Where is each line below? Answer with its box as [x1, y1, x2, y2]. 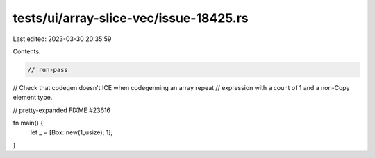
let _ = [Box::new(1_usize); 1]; [30, 128, 113, 137]
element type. [12, 94, 53, 102]
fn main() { [12, 119, 44, 128]
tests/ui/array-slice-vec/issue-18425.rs [12, 10, 249, 26]
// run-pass [27, 66, 69, 73]
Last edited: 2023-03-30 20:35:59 [12, 35, 112, 43]
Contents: [12, 47, 41, 55]
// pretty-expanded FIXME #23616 [12, 106, 111, 114]
